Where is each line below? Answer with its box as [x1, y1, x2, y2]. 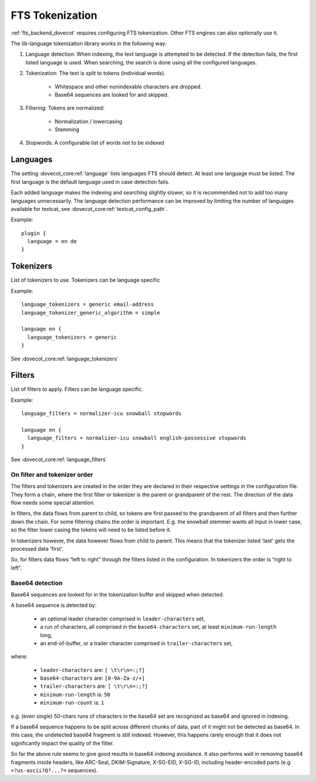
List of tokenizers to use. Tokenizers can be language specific [11, 277, 160, 284]
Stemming [54, 126, 80, 133]
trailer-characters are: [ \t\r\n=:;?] [40, 683, 149, 690]
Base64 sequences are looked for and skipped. [54, 91, 169, 98]
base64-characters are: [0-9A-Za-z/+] [40, 674, 145, 682]
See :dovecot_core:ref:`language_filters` [11, 456, 108, 463]
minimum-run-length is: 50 [40, 691, 111, 698]
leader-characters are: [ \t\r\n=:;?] [40, 666, 145, 673]
